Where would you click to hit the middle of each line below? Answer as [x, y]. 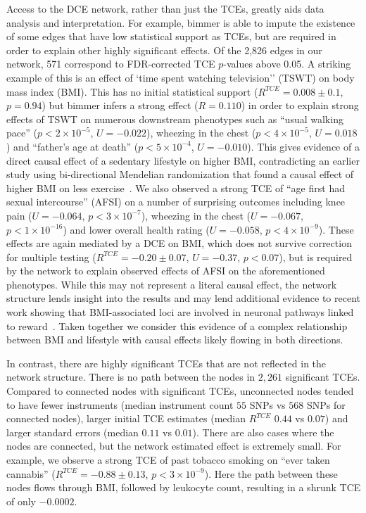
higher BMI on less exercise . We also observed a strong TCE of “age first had [176, 188]
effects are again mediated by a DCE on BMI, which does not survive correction [179, 243]
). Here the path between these [271, 473]
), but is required [316, 256]
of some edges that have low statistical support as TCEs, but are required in [171, 36]
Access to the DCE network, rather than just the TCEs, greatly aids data [165, 8]
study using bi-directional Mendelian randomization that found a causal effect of [180, 174]
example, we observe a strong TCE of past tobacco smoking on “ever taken [168, 460]
